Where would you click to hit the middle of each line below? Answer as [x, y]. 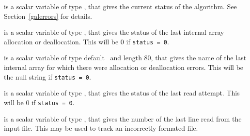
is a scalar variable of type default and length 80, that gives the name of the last [125, 58]
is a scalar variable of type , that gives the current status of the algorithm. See [120, 6]
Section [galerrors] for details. [48, 16]
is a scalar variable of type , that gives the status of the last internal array [114, 32]
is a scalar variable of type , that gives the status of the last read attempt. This [122, 93]
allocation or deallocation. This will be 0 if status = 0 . [86, 41]
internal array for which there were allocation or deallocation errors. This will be [124, 67]
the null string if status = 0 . [47, 76]
